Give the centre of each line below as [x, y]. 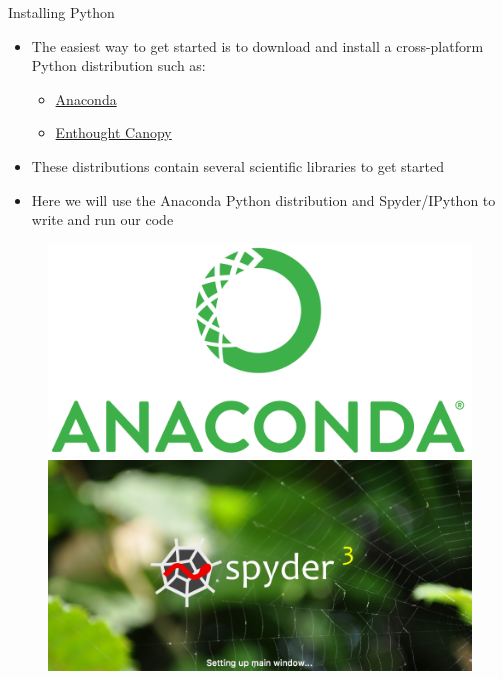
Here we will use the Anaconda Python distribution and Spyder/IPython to [263, 199]
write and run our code [102, 219]
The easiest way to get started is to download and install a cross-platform [257, 45]
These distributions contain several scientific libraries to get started [237, 165]
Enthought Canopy [113, 132]
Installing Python [61, 12]
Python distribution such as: [118, 65]
